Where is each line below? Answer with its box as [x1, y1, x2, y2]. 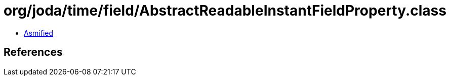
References [4, 46, 63, 59]
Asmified [24, 28, 54, 37]
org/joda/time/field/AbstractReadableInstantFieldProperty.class [4, 2, 446, 19]
